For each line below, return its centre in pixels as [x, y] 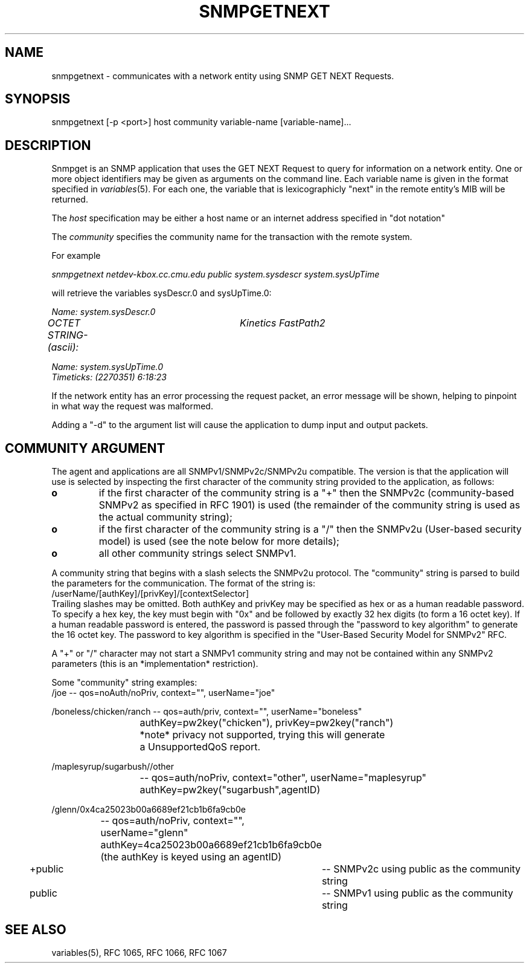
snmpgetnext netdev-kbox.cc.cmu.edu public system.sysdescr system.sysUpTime [216, 274]
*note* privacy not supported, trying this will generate [262, 735]
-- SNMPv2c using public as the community [421, 869]
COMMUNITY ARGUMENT [85, 448]
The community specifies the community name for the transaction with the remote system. [232, 237]
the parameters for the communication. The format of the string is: [184, 583]
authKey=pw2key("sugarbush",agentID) [230, 790]
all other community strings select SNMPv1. [197, 554]
